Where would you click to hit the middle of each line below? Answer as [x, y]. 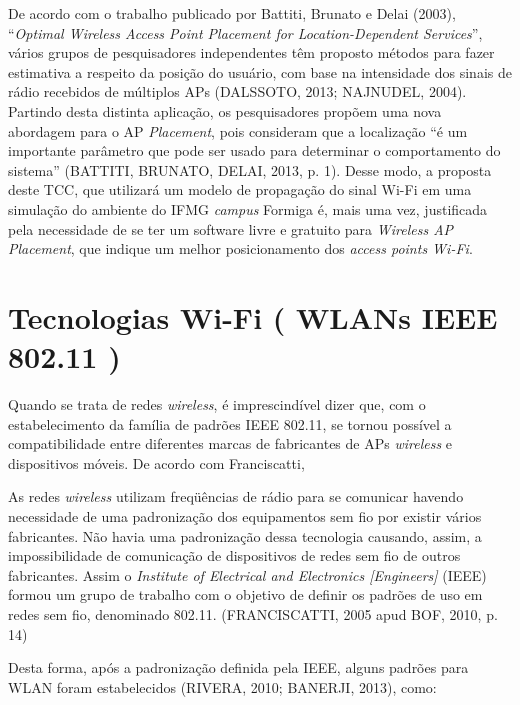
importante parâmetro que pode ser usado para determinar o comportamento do [254, 150]
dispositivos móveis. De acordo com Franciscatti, [156, 462]
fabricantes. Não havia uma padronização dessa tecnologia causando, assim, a [245, 535]
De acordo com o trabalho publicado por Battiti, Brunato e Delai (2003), [232, 13]
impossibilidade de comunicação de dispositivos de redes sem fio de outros [234, 555]
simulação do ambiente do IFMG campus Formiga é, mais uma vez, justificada [248, 208]
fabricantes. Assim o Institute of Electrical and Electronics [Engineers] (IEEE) [247, 574]
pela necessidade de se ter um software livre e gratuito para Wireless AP [231, 228]
